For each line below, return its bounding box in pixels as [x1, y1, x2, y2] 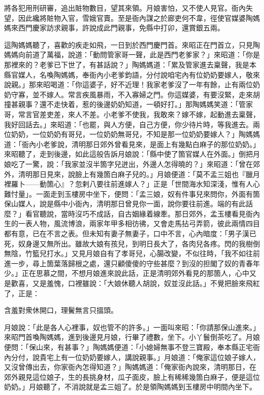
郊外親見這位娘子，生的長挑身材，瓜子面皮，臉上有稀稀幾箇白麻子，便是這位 [4, 371, 260, 382]
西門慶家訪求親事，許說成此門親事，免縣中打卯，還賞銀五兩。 [18, 22, 224, 33]
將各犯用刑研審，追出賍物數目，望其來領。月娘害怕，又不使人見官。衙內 [4, 3, 246, 13]
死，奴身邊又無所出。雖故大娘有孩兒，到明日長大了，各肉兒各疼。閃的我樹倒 [4, 238, 260, 248]
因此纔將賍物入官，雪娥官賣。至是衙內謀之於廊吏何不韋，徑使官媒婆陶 [18, 12, 253, 23]
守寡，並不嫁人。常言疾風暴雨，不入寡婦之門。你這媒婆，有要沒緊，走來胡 [11, 89, 260, 99]
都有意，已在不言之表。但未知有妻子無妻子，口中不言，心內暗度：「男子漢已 [4, 228, 256, 239]
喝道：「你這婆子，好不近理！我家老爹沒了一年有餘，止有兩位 [50, 79, 253, 90]
